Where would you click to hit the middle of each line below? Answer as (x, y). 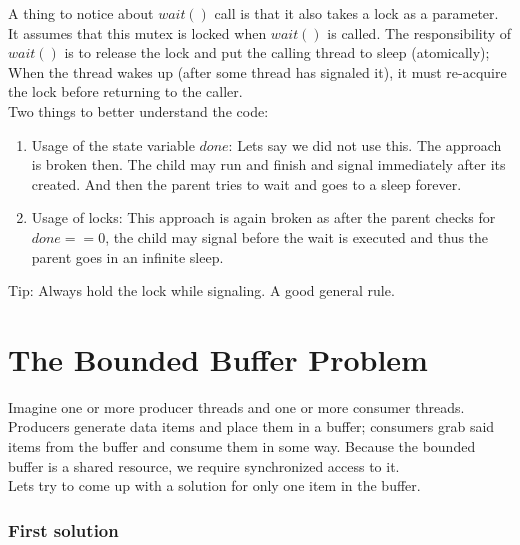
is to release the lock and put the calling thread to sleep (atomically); (277, 52)
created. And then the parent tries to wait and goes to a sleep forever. (246, 183)
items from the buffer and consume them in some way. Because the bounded (242, 446)
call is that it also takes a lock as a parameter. (356, 13)
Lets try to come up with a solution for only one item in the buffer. (214, 485)
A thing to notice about (81, 13)
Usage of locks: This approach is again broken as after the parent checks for (263, 217)
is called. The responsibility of (419, 32)
